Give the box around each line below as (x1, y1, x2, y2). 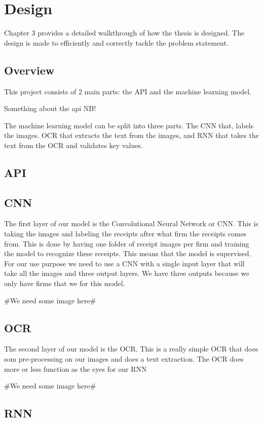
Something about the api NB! (4, 103, 96, 114)
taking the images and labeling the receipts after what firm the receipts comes (4, 228, 247, 239)
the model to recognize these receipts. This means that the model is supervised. (4, 248, 251, 259)
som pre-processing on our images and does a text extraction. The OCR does (4, 354, 244, 364)
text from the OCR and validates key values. (4, 139, 143, 150)
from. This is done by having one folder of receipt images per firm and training (4, 238, 249, 249)
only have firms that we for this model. (4, 278, 125, 289)
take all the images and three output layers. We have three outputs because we (4, 268, 249, 278)
